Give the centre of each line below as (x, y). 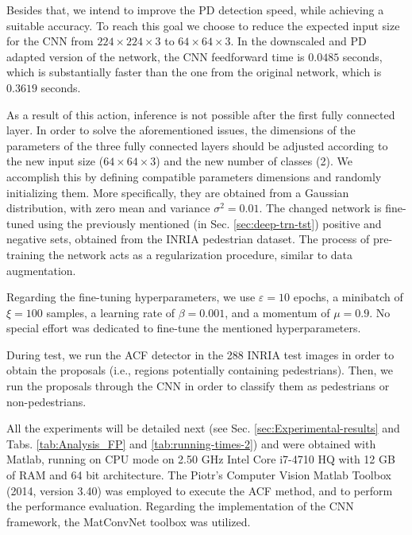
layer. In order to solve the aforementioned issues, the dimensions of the (181, 130)
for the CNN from (50, 41)
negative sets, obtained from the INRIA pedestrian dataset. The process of (188, 239)
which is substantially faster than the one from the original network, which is (194, 72)
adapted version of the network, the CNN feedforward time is (156, 56)
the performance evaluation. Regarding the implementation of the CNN (180, 506)
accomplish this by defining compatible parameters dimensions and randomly (194, 176)
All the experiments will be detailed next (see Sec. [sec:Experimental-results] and (203, 428)
